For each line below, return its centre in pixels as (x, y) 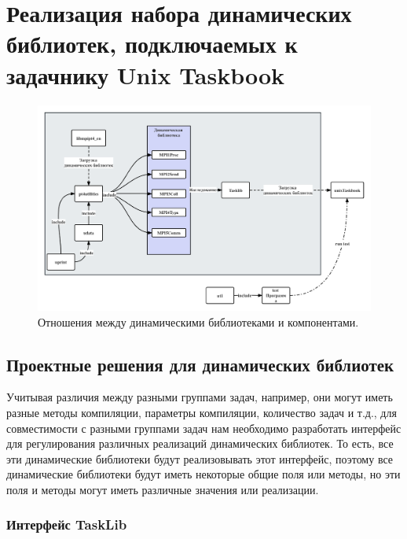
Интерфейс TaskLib (67, 524)
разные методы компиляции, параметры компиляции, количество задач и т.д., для (202, 412)
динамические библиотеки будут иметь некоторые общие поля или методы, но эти (203, 474)
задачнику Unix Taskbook (146, 74)
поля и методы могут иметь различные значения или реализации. (163, 489)
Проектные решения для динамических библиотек (200, 364)
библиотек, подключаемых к (152, 44)
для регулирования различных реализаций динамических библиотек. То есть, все (200, 443)
